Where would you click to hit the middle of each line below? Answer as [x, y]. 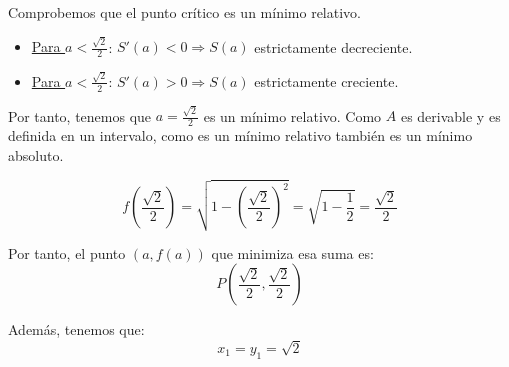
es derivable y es [450, 115]
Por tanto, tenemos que [80, 115]
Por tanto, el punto [67, 252]
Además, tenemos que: [76, 329]
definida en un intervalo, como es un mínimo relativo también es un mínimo [240, 135]
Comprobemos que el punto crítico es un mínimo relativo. [184, 12]
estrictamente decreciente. [333, 46]
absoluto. [36, 154]
